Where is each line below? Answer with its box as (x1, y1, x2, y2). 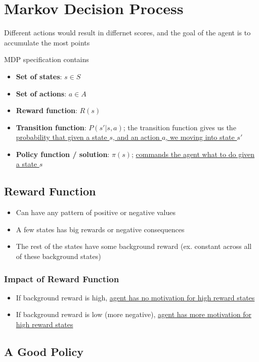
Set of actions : (16, 88, 67, 98)
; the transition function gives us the (123, 122, 236, 132)
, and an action (112, 132, 160, 142)
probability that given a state (16, 132, 107, 142)
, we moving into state (165, 132, 235, 142)
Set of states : (16, 71, 62, 81)
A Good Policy (4, 344, 84, 359)
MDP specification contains (4, 54, 89, 65)
